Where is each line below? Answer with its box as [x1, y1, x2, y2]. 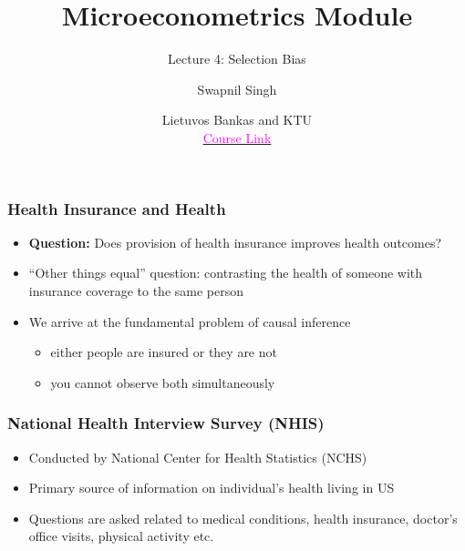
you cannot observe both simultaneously [50, 372, 275, 392]
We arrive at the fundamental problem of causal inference [28, 311, 351, 331]
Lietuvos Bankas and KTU [161, 110, 313, 129]
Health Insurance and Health [7, 197, 226, 219]
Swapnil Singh [197, 79, 277, 98]
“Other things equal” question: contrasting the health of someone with [28, 263, 423, 282]
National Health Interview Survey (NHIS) [7, 412, 325, 434]
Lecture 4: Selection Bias [168, 49, 306, 68]
